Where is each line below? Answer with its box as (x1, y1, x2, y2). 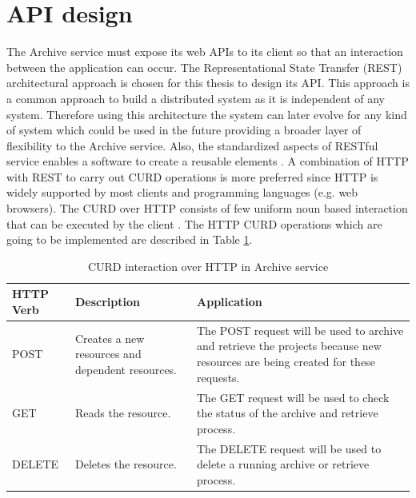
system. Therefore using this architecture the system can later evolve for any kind (6, 106, 407, 122)
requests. (197, 369, 240, 385)
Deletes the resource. (75, 456, 177, 472)
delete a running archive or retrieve (197, 456, 370, 472)
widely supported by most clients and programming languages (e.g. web (6, 184, 358, 201)
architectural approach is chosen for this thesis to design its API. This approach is (6, 74, 410, 91)
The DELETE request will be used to (197, 440, 382, 456)
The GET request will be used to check (197, 388, 390, 405)
